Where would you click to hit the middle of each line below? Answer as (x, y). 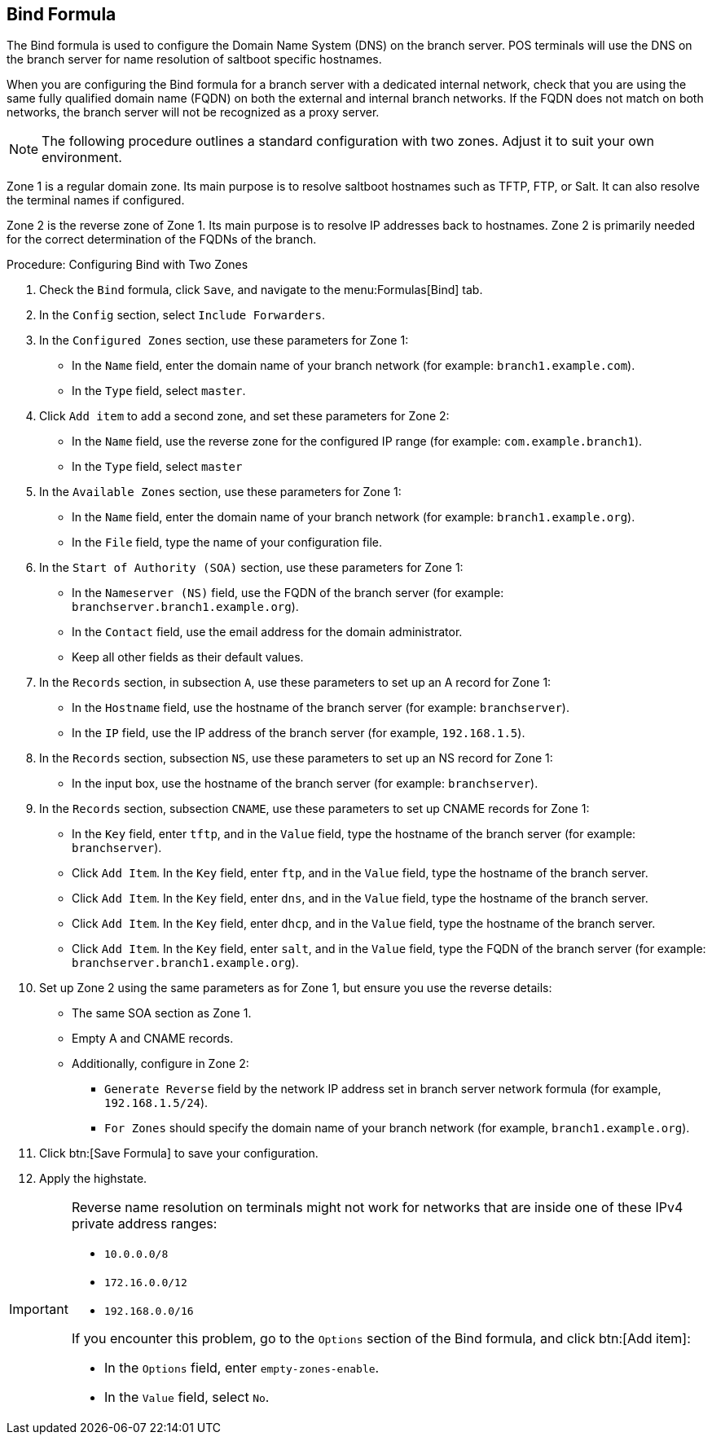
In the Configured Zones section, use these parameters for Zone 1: (224, 340)
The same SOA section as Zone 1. (162, 1013)
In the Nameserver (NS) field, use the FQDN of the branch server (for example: (288, 593)
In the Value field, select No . (187, 1397)
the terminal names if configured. (96, 200)
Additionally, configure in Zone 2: (160, 1064)
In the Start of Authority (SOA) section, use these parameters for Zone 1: (251, 568)
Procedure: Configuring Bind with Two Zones (127, 265)
